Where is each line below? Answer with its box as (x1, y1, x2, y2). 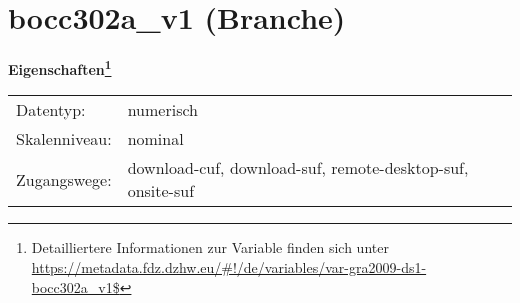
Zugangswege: (16, 167, 112, 191)
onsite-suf (127, 179, 195, 203)
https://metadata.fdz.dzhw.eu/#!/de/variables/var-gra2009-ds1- (31, 256, 427, 277)
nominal (127, 127, 184, 151)
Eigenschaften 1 (8, 56, 112, 79)
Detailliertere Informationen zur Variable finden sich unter (31, 237, 389, 258)
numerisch (127, 98, 198, 122)
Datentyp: (16, 98, 86, 122)
